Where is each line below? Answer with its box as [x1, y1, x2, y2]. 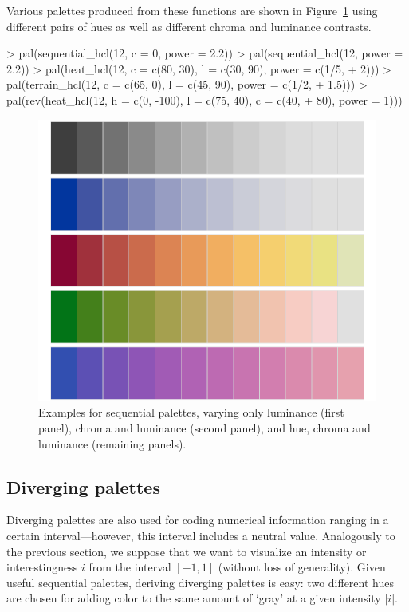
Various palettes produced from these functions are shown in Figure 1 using [6, 2, 378, 18]
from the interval [88, 559, 171, 575]
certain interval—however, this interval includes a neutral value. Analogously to [6, 527, 395, 544]
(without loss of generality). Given [218, 559, 386, 575]
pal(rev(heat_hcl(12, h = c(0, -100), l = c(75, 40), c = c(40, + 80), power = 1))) [6, 91, 403, 108]
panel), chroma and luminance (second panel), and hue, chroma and [38, 420, 371, 436]
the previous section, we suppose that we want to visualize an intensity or [6, 543, 367, 559]
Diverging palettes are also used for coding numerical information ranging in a [6, 511, 389, 528]
